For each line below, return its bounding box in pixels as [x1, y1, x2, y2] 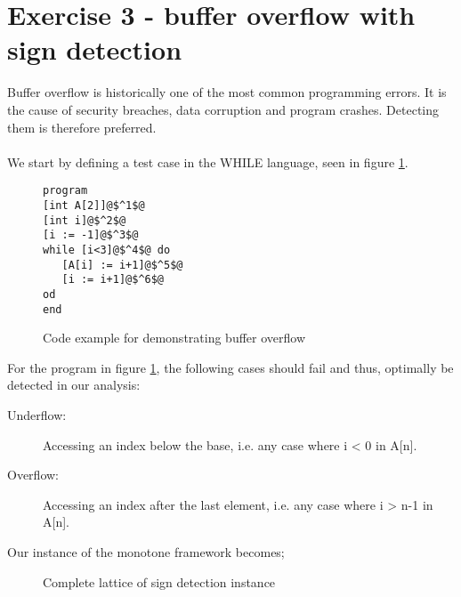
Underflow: [7, 405, 67, 424]
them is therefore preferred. [7, 117, 157, 136]
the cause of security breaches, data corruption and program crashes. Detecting [7, 100, 439, 118]
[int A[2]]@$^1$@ [43, 198, 145, 212]
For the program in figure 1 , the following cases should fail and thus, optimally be [7, 358, 454, 376]
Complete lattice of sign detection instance [43, 572, 276, 591]
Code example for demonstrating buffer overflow [43, 328, 306, 347]
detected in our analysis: [7, 375, 141, 394]
